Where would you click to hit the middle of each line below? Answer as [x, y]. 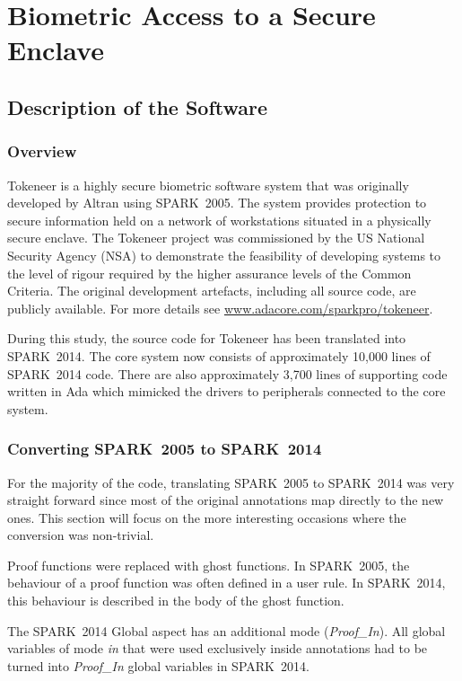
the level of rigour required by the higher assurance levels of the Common [209, 273]
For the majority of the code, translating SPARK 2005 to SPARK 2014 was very [231, 482]
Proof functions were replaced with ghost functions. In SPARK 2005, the [209, 565]
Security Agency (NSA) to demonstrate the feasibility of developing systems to [224, 255]
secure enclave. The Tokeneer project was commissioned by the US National [216, 238]
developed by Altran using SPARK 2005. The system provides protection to [217, 203]
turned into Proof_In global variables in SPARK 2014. [158, 665]
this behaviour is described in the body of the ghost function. [176, 601]
